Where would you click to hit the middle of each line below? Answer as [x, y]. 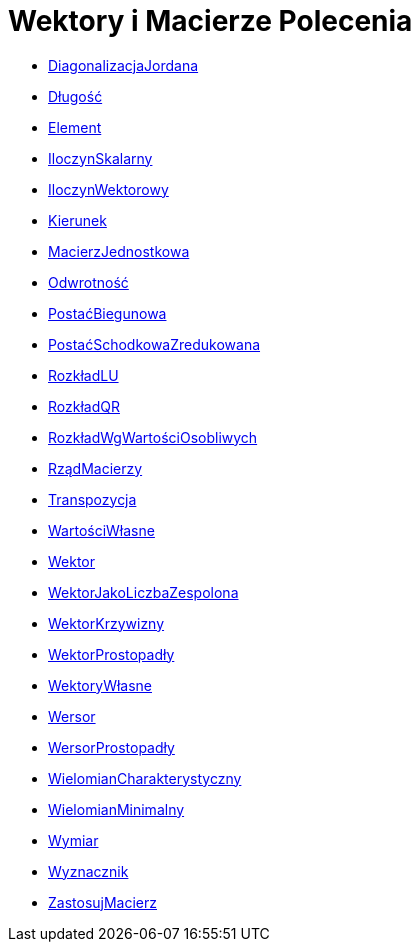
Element [75, 127]
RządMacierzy [95, 468]
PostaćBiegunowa [107, 313]
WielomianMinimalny [116, 809]
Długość [75, 96]
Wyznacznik [88, 871]
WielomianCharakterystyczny [145, 778]
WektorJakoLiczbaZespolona [143, 592]
